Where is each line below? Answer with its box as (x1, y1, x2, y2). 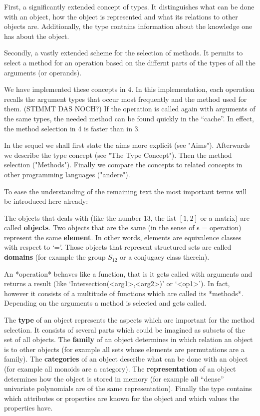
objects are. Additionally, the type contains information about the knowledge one (4, 21, 253, 31)
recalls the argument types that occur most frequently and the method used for (4, 93, 247, 104)
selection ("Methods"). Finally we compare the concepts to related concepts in (4, 159, 243, 170)
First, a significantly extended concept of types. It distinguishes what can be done (4, 1, 255, 11)
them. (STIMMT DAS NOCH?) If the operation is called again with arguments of (4, 103, 256, 114)
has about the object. (4, 30, 69, 41)
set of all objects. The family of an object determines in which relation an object (4, 334, 253, 345)
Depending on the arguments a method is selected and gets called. (4, 298, 207, 308)
